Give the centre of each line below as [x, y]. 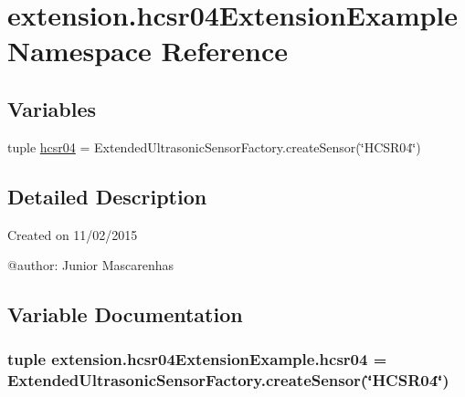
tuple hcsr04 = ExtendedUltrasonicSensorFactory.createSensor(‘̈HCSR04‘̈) [214, 146]
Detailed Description [107, 196]
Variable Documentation [125, 314]
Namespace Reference [148, 51]
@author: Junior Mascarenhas [91, 265]
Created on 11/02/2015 [73, 234]
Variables [52, 108]
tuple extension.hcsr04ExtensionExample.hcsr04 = [197, 359]
